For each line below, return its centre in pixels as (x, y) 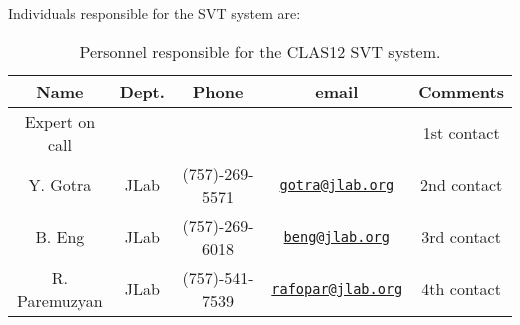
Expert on (60, 121)
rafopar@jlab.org (337, 288)
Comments (461, 91)
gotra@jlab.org (337, 184)
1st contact (461, 133)
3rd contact (461, 237)
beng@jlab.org (336, 236)
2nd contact (461, 185)
